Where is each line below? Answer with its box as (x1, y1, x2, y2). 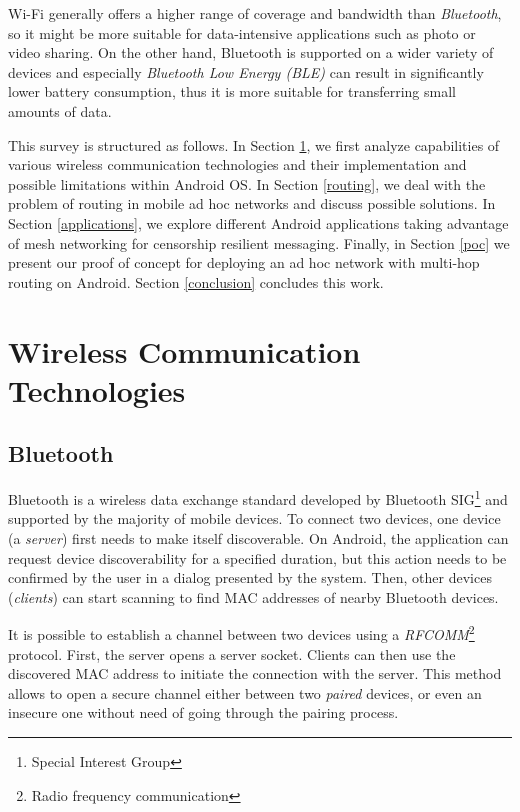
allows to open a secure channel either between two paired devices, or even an (8, 682, 482, 703)
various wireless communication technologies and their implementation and (8, 154, 467, 175)
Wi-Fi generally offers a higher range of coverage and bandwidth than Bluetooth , (8, 3, 502, 23)
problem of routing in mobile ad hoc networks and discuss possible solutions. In (8, 193, 496, 214)
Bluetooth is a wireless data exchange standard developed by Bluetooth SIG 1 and (8, 486, 508, 509)
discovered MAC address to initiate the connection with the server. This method (8, 663, 502, 684)
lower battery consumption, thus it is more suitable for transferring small (8, 81, 456, 102)
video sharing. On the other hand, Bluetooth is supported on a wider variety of (8, 42, 494, 63)
